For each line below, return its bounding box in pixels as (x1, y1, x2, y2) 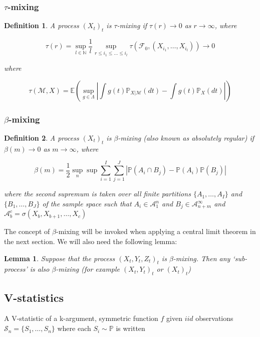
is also (30, 264, 50, 274)
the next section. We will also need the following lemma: (4, 236, 177, 247)
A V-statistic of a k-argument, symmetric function (4, 313, 158, 323)
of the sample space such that (42, 198, 132, 209)
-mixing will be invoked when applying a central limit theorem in (56, 226, 256, 237)
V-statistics (4, 289, 64, 305)
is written (116, 323, 145, 333)
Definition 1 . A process (4, 20, 79, 31)
